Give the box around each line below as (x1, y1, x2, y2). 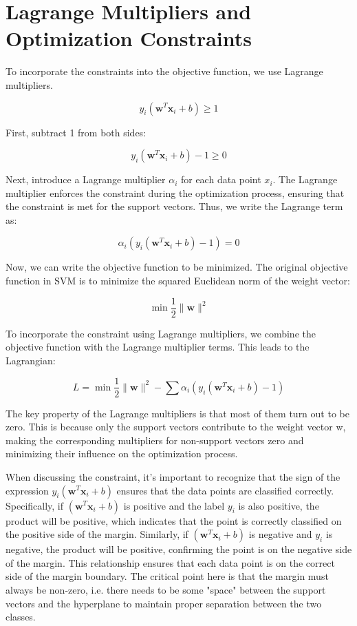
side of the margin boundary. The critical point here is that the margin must (6, 569, 329, 583)
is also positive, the (238, 498, 319, 512)
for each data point (180, 172, 261, 187)
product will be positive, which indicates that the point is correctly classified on (6, 513, 342, 528)
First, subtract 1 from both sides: (6, 125, 147, 139)
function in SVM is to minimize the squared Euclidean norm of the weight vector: (6, 273, 350, 288)
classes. (6, 609, 36, 624)
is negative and (248, 527, 312, 541)
